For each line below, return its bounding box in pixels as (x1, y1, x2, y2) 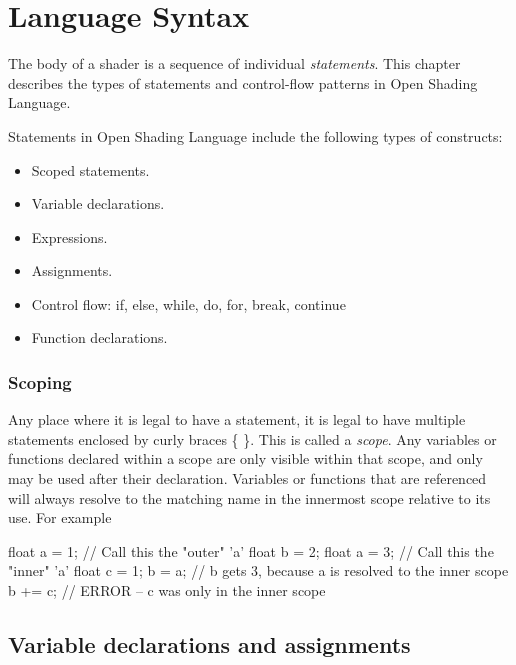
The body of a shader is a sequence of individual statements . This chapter (8, 53, 461, 74)
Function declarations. (31, 327, 168, 348)
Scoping (8, 369, 72, 394)
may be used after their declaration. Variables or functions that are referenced (8, 468, 487, 489)
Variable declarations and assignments (8, 629, 411, 660)
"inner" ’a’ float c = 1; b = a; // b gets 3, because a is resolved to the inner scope (8, 560, 509, 581)
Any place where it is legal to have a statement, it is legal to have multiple (8, 409, 466, 430)
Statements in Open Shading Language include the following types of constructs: (8, 125, 503, 146)
